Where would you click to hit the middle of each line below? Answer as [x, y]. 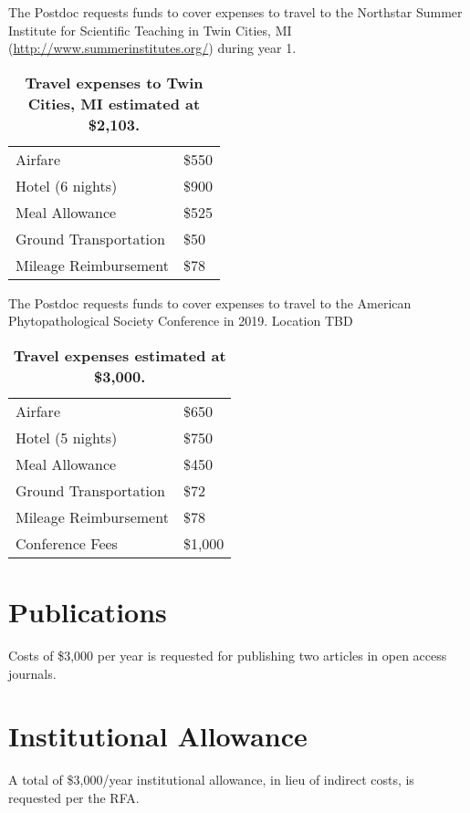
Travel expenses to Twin [114, 82]
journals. [32, 673]
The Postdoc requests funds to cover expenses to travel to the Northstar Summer [235, 12]
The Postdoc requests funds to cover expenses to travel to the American [210, 302]
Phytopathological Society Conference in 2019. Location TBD [181, 321]
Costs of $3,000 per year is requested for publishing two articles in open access [228, 656]
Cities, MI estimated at [114, 103]
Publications [88, 612]
